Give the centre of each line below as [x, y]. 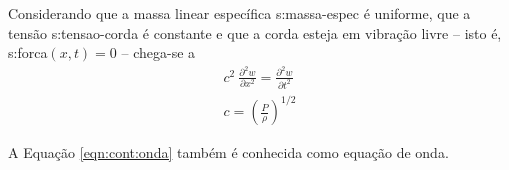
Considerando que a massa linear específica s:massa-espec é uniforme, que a [239, 13]
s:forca [28, 52]
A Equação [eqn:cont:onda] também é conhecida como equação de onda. [228, 152]
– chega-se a [158, 52]
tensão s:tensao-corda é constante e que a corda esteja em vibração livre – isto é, [255, 32]
